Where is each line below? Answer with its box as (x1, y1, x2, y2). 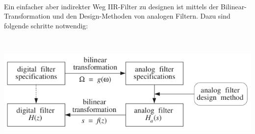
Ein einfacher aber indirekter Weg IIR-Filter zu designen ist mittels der (4, 1, 219, 11)
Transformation (4, 11, 51, 21)
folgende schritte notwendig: (4, 20, 88, 30)
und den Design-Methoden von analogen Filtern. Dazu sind (52, 11, 230, 21)
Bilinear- (221, 1, 247, 11)
